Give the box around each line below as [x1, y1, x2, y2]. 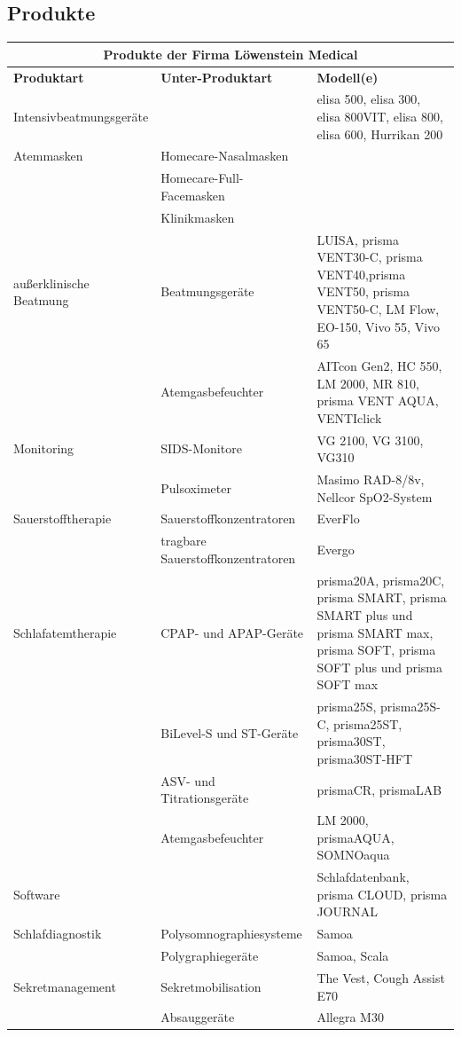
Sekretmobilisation [160, 977, 262, 995]
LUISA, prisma [316, 230, 399, 248]
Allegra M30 [316, 1008, 384, 1026]
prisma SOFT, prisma [316, 640, 436, 659]
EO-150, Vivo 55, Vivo [316, 317, 441, 335]
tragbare [160, 531, 207, 550]
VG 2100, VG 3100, [316, 430, 424, 449]
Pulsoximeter [160, 478, 231, 497]
